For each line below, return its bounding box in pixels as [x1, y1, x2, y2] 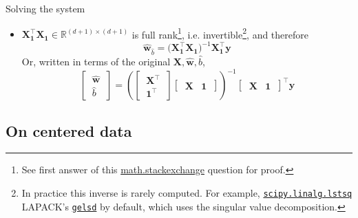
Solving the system [6, 1, 85, 15]
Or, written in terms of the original [21, 54, 171, 69]
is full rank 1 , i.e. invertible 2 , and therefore [131, 25, 308, 41]
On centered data [6, 120, 132, 141]
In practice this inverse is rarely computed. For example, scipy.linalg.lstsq [21, 185, 352, 199]
